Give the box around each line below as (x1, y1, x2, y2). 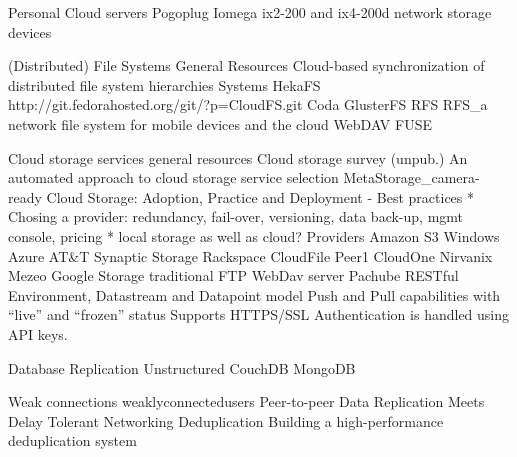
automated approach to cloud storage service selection (8, 167, 339, 188)
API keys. (8, 323, 68, 344)
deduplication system (8, 430, 137, 451)
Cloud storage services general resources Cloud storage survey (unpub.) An (8, 147, 468, 168)
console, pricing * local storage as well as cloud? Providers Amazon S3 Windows (8, 225, 500, 246)
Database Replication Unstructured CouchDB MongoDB (8, 357, 356, 378)
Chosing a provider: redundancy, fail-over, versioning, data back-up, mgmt (8, 206, 464, 227)
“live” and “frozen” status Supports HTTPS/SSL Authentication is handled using (8, 304, 510, 325)
